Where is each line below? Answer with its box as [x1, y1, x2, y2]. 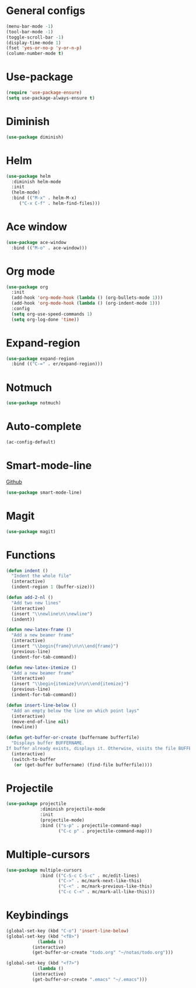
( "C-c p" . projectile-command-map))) [58, 828, 153, 834]
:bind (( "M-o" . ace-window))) [11, 245, 87, 251]
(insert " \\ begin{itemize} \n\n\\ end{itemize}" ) [11, 681, 129, 687]
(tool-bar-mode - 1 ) [6, 29, 54, 35]
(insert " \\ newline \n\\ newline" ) [11, 611, 93, 617]
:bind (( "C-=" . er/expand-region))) [11, 361, 103, 367]
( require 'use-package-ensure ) [6, 89, 82, 96]
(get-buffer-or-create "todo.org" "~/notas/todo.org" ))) [32, 949, 174, 956]
